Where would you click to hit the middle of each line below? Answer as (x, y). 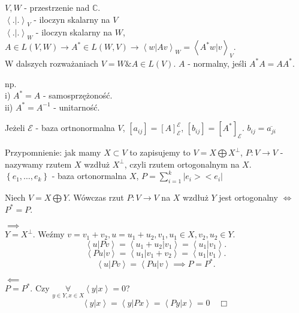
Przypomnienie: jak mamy (53, 152)
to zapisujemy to (160, 152)
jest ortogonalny (248, 197)
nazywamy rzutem (38, 164)
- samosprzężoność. (78, 95)
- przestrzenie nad (57, 7)
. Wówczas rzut (96, 197)
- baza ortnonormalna (75, 128)
